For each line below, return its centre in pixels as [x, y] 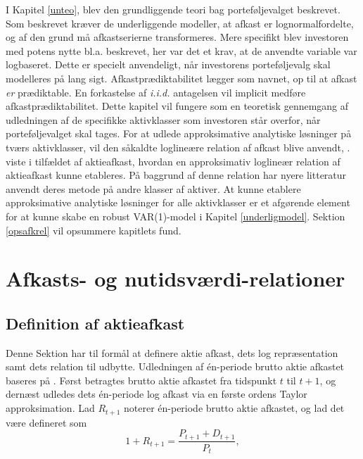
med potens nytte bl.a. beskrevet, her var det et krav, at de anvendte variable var [181, 50]
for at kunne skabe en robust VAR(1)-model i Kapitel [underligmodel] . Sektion [176, 216]
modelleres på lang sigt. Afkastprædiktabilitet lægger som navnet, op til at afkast [181, 78]
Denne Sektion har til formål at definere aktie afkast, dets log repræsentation [172, 352]
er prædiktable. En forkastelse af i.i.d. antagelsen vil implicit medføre [156, 92]
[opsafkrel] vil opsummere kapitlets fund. [94, 230]
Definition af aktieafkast [95, 323]
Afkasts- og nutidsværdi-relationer [176, 278]
